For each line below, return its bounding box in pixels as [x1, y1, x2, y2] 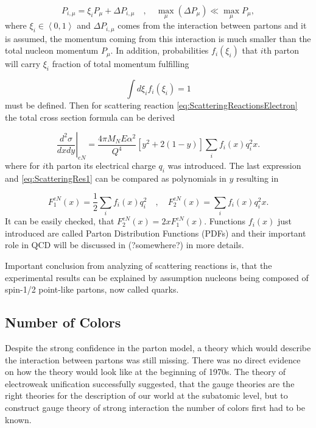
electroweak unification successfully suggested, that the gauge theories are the [5, 377, 295, 390]
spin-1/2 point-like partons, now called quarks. [5, 283, 179, 296]
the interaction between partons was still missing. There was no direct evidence [5, 353, 301, 366]
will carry [5, 57, 41, 70]
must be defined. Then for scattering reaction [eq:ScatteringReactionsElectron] [5, 99, 298, 112]
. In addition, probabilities [110, 44, 209, 57]
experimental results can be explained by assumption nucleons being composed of [5, 271, 309, 284]
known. [5, 413, 32, 426]
